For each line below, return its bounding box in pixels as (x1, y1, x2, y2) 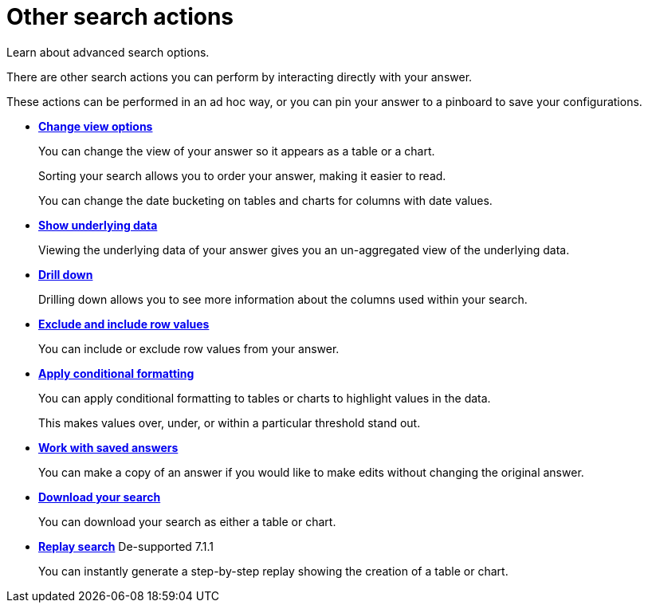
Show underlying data (38, 218, 158, 232)
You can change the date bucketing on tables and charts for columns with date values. (38, 193, 493, 207)
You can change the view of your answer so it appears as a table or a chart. (38, 143, 435, 158)
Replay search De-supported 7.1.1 (38, 539, 214, 553)
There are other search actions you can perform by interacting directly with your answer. (6, 69, 473, 84)
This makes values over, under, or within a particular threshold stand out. (38, 415, 421, 430)
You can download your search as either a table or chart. (38, 514, 336, 528)
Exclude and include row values (38, 316, 210, 331)
